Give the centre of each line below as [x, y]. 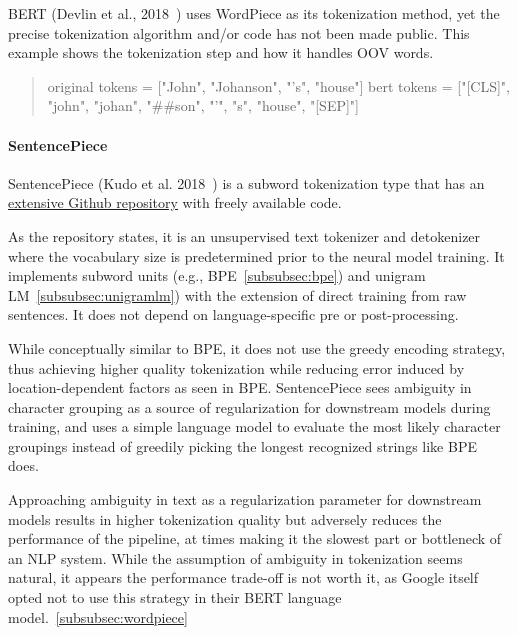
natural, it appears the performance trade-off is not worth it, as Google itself [243, 577]
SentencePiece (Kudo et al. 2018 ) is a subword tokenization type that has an [246, 182]
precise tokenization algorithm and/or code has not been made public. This [239, 32]
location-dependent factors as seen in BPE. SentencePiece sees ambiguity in [240, 387]
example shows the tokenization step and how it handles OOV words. [221, 52]
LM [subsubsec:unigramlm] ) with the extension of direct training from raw [237, 294]
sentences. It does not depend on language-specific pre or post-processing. [233, 314]
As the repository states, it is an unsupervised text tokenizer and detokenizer [244, 235]
